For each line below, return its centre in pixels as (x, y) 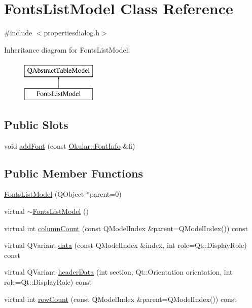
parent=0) (105, 194)
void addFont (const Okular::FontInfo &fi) (70, 145)
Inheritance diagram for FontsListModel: (67, 49)
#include (18, 33)
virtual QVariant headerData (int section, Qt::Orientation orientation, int (118, 272)
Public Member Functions (74, 173)
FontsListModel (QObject (44, 194)
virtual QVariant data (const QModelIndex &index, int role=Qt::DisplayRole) (125, 245)
